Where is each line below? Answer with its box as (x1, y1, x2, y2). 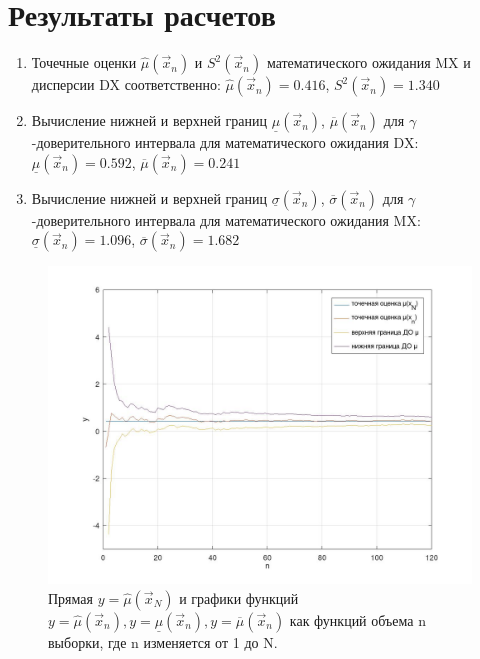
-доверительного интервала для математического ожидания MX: (31, 209, 421, 230)
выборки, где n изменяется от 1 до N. (48, 631, 278, 652)
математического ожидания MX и (266, 52, 471, 73)
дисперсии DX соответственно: (31, 74, 221, 95)
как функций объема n (289, 609, 426, 630)
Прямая (48, 587, 93, 608)
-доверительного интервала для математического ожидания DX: (31, 132, 419, 153)
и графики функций (179, 587, 299, 608)
